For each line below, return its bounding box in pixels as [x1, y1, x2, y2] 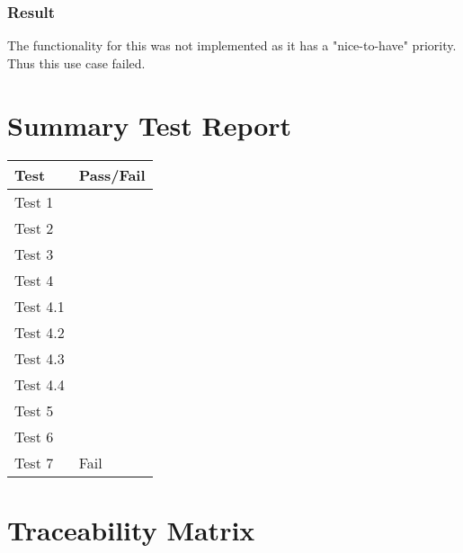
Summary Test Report [7, 106, 292, 143]
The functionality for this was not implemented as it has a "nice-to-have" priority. [7, 36, 457, 55]
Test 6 [14, 425, 54, 447]
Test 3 [14, 243, 54, 264]
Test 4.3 [14, 347, 65, 369]
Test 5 [14, 399, 54, 421]
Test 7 [14, 451, 54, 473]
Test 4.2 [14, 321, 65, 343]
